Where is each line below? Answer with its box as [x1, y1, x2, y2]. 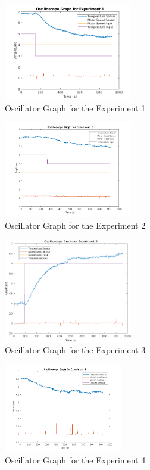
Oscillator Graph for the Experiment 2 [5, 219, 146, 231]
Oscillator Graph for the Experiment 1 [5, 101, 146, 114]
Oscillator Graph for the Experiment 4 [5, 453, 146, 466]
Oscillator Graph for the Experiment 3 [5, 344, 146, 356]
